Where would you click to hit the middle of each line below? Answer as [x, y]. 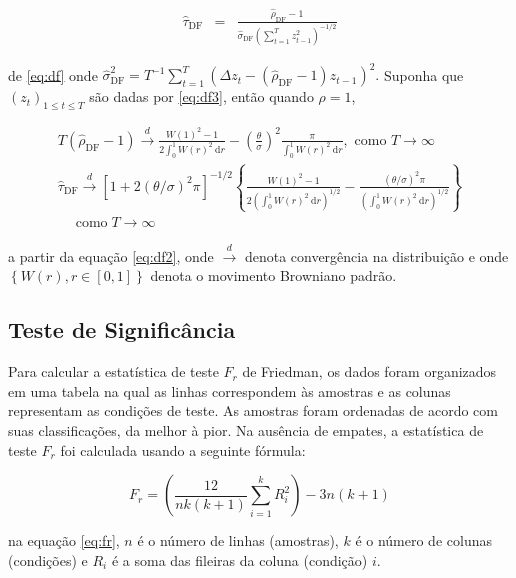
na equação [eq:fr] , [64, 540]
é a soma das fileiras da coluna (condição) [239, 559]
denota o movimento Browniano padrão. [273, 275]
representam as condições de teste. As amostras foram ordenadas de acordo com [253, 410]
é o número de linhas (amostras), [238, 540]
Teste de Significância [122, 329]
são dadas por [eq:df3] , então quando [201, 96]
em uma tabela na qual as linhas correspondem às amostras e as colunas [229, 390]
